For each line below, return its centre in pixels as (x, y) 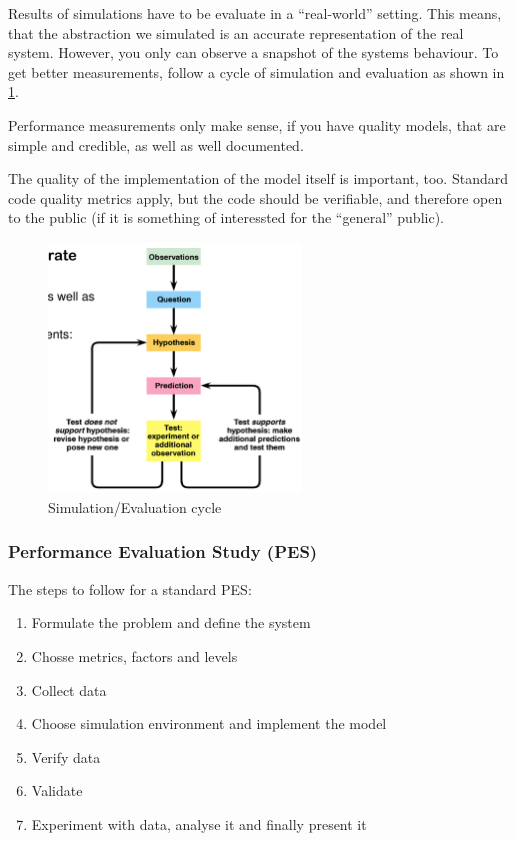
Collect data (69, 689)
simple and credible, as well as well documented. (156, 144)
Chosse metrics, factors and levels (134, 655)
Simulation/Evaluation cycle (135, 506)
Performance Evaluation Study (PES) (163, 551)
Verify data (66, 756)
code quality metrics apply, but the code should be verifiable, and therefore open (255, 197)
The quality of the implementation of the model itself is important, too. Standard (258, 178)
